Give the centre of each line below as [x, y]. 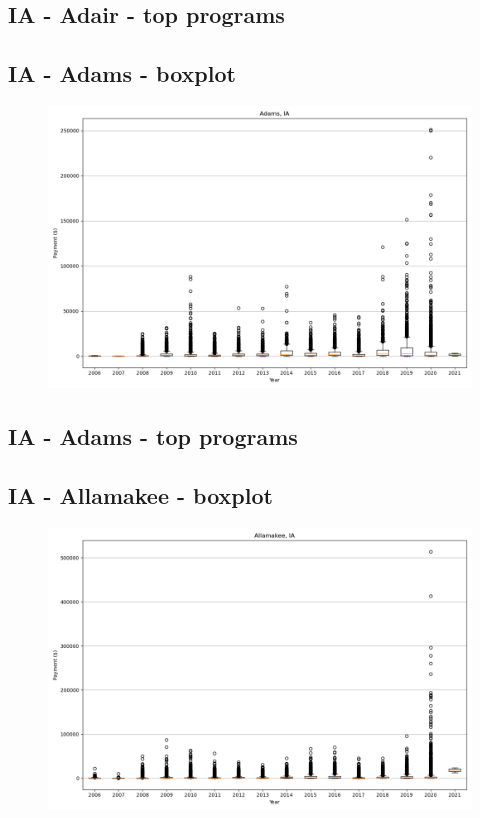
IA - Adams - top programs [153, 436]
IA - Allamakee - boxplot [140, 495]
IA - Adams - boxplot [122, 73]
